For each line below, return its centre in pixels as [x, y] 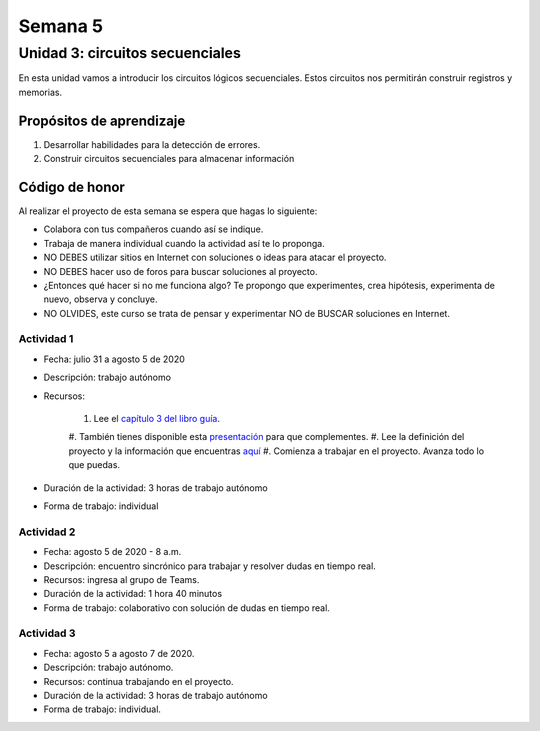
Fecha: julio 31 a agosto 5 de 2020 [114, 359]
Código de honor [71, 186]
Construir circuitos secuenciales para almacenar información [169, 159]
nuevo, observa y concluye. [100, 299]
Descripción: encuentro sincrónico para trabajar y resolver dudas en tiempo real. [210, 566]
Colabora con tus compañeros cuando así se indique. [153, 229]
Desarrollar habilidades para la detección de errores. [152, 144]
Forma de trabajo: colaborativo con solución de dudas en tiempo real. [186, 607]
